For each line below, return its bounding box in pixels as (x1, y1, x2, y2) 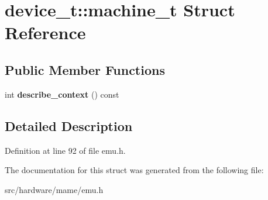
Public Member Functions (5, 60, 165, 78)
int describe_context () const (5, 88, 119, 100)
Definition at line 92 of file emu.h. (5, 144, 126, 156)
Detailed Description (5, 116, 133, 135)
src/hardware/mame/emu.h (5, 183, 104, 195)
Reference (5, 20, 86, 44)
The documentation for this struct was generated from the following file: (5, 164, 264, 176)
